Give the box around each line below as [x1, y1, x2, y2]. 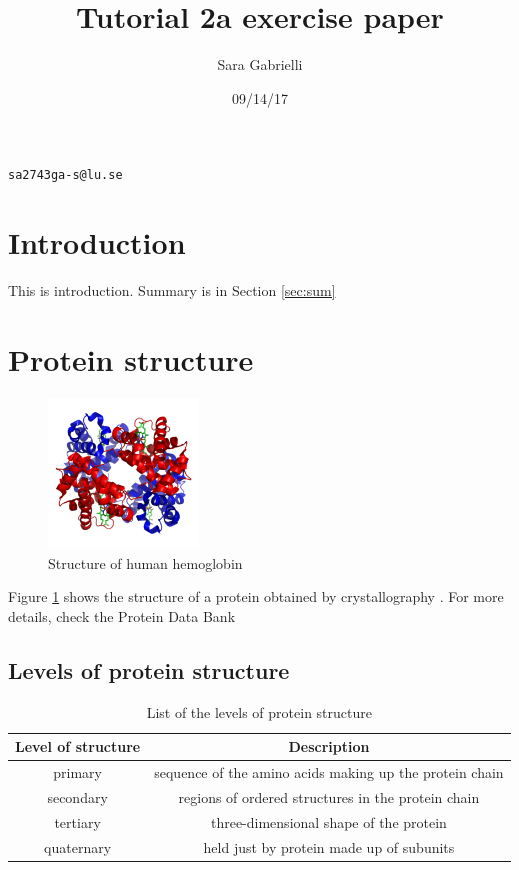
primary [53, 762, 102, 782]
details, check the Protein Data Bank [8, 605, 236, 626]
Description [288, 736, 370, 757]
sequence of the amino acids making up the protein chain [154, 762, 504, 782]
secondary [47, 786, 108, 807]
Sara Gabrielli [217, 54, 303, 75]
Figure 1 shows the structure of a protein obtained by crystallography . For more [8, 586, 504, 607]
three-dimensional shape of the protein [210, 811, 447, 832]
